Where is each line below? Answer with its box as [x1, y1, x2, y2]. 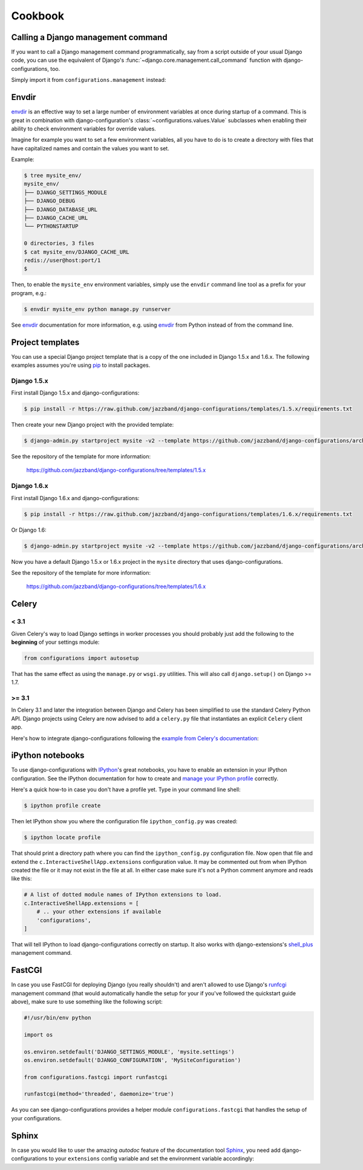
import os [24, 1031, 53, 1038]
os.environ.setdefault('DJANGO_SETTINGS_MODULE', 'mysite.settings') [24, 1048, 235, 1055]
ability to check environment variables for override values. [11, 125, 157, 132]
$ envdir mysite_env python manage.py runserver [24, 306, 171, 312]
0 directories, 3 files [24, 240, 95, 247]
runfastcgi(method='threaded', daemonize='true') [24, 1091, 174, 1097]
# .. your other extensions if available [36, 908, 162, 915]
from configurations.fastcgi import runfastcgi [24, 1074, 168, 1080]
